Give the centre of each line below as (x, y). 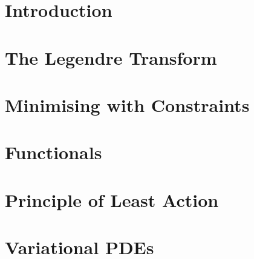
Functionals (54, 152)
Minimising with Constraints (127, 104)
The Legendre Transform (111, 57)
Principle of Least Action (112, 199)
